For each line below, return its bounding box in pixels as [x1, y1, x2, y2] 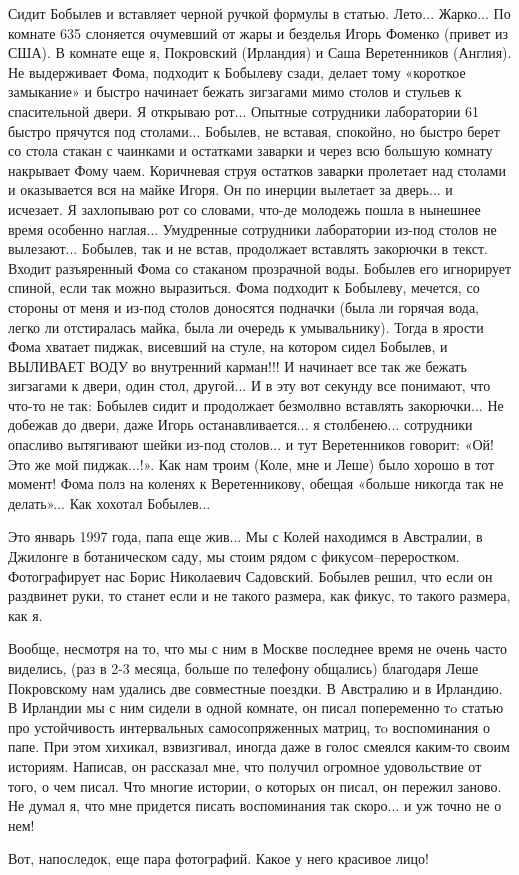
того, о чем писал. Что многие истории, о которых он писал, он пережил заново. [8, 775, 502, 796]
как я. [8, 604, 43, 625]
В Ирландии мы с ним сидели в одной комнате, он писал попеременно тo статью [8, 697, 504, 718]
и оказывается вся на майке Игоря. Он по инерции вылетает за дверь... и [8, 179, 453, 200]
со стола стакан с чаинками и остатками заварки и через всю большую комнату [8, 140, 493, 161]
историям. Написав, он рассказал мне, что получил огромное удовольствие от [8, 755, 482, 776]
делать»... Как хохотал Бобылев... [8, 492, 211, 513]
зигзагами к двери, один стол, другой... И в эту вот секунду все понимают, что [8, 375, 491, 396]
